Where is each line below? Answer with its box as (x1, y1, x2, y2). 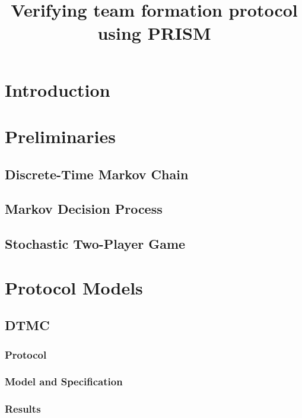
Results (5, 401, 41, 416)
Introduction (5, 77, 110, 102)
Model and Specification (5, 374, 123, 389)
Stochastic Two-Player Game (5, 235, 186, 253)
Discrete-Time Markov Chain (5, 164, 189, 183)
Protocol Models (5, 275, 143, 299)
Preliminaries (5, 123, 116, 148)
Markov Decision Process (5, 199, 163, 218)
